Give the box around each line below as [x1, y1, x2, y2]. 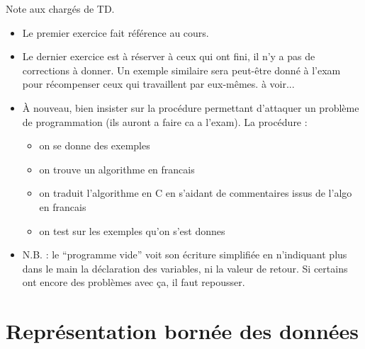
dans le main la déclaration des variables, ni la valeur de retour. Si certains [22, 261, 348, 275]
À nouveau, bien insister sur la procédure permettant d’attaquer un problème [22, 100, 359, 115]
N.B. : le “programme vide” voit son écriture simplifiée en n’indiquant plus [22, 247, 347, 262]
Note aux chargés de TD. [6, 1, 115, 16]
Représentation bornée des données [6, 316, 359, 345]
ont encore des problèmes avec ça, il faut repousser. [22, 275, 245, 290]
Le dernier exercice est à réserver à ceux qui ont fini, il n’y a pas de [22, 49, 315, 64]
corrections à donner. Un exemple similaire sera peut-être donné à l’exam [22, 62, 341, 77]
